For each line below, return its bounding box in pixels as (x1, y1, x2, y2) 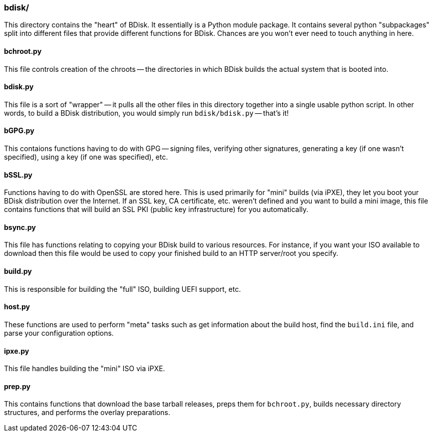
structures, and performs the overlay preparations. (4, 408, 170, 417)
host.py (4, 302, 30, 311)
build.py (4, 267, 32, 276)
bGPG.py (4, 126, 34, 135)
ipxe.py (4, 346, 29, 355)
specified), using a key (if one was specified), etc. (4, 153, 168, 162)
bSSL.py (4, 170, 32, 179)
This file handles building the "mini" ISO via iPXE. (4, 364, 165, 373)
